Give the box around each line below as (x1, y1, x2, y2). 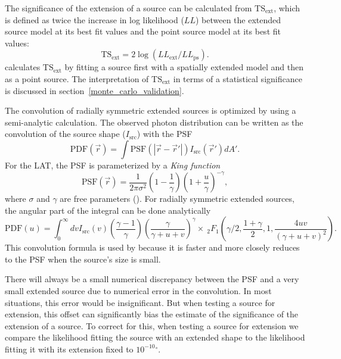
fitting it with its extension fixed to (5, 342, 134, 355)
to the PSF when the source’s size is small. (5, 252, 161, 265)
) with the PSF (137, 127, 193, 140)
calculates (5, 61, 41, 73)
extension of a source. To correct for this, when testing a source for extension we (5, 319, 299, 332)
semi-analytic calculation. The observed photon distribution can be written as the (5, 115, 303, 128)
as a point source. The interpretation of (5, 72, 149, 85)
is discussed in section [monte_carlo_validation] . (5, 84, 184, 96)
